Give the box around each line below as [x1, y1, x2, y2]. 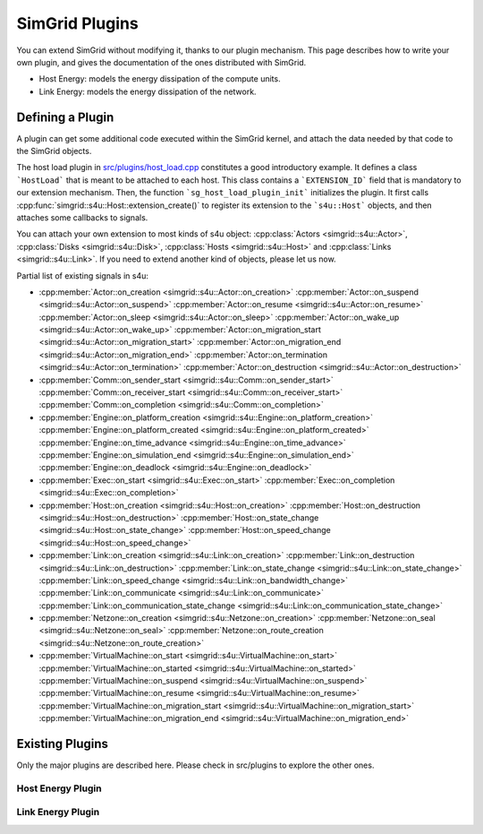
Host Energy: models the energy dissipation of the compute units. [38, 73, 281, 84]
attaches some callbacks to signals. [16, 211, 148, 223]
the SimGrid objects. [16, 146, 92, 157]
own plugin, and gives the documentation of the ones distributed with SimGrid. [16, 56, 307, 67]
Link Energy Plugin [16, 806, 100, 819]
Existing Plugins [16, 736, 109, 752]
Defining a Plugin [16, 109, 114, 125]
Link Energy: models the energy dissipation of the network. [38, 86, 257, 97]
